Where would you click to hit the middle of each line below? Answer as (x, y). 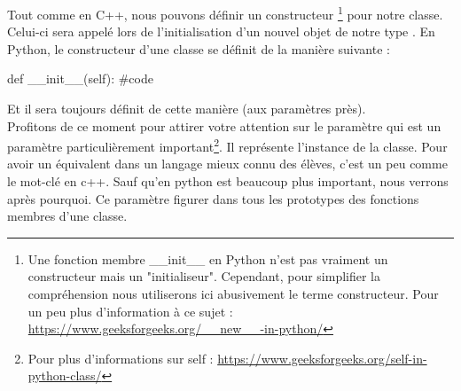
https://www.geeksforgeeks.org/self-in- (322, 358)
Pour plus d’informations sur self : (121, 358)
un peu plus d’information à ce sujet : (130, 311)
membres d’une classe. (67, 216)
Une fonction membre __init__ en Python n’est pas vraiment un (208, 258)
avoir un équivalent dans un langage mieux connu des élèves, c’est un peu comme (227, 164)
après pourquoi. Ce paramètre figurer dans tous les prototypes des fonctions (213, 198)
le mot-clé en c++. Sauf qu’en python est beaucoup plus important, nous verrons (228, 181)
